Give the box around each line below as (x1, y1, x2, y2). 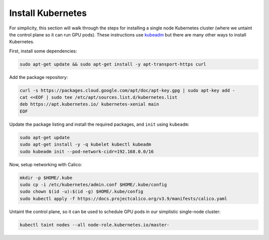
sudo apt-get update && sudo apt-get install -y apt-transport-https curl (19, 61, 207, 67)
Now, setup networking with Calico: (9, 161, 82, 167)
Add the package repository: (9, 74, 68, 80)
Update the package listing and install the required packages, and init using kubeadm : (9, 121, 189, 127)
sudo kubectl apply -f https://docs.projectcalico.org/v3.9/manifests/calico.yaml (19, 196, 228, 202)
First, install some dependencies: (9, 48, 77, 54)
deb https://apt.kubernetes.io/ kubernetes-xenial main (19, 101, 159, 107)
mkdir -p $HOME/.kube (19, 175, 73, 181)
